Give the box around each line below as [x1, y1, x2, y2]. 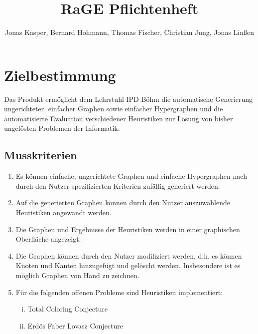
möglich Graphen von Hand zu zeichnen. [15, 270, 139, 280]
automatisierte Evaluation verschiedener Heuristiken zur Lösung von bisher [4, 113, 233, 123]
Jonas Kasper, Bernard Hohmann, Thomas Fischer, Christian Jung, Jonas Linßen [4, 27, 255, 37]
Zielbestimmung [4, 64, 116, 85]
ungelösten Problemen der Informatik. [4, 123, 120, 133]
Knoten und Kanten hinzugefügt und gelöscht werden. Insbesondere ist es [15, 260, 241, 271]
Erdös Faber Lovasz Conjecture [27, 320, 124, 331]
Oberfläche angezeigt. [15, 234, 81, 244]
